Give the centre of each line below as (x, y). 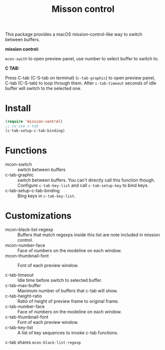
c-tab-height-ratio (23, 296)
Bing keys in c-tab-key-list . (46, 196)
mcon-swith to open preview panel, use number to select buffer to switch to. (82, 59)
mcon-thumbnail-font (27, 256)
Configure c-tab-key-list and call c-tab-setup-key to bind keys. (83, 185)
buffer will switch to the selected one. (43, 88)
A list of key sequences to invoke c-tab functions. (68, 333)
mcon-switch (19, 164)
